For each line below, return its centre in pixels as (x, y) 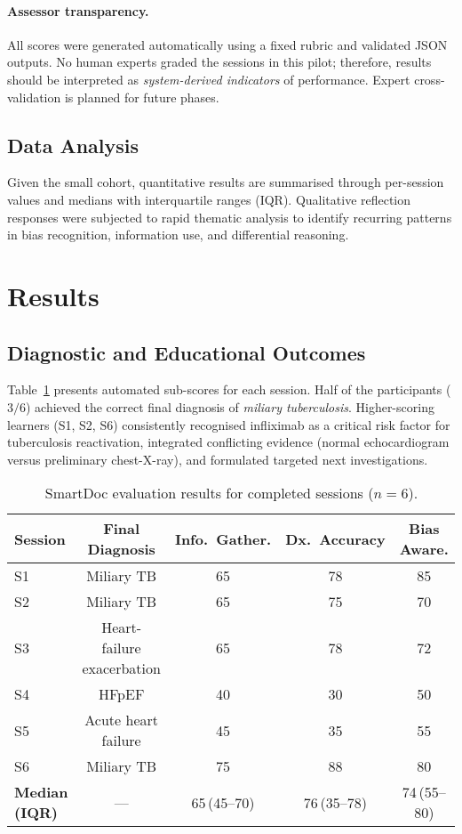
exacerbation (121, 668)
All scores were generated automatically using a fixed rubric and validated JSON (227, 44)
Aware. (424, 549)
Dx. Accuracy (335, 538)
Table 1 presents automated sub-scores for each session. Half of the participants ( (229, 389)
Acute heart (122, 720)
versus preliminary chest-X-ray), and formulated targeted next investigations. (218, 459)
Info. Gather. (223, 538)
